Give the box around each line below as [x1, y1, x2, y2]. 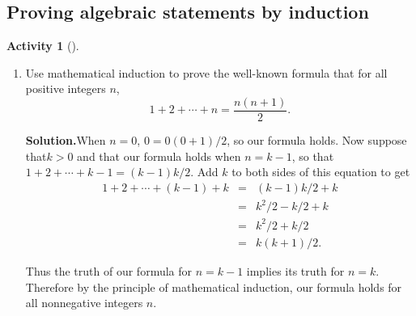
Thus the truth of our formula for [25, 262, 193, 279]
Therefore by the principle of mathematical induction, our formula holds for [25, 278, 402, 295]
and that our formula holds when [77, 147, 241, 164]
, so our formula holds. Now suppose [227, 132, 407, 149]
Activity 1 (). [6, 37, 79, 54]
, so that [291, 147, 334, 164]
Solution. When [25, 132, 106, 149]
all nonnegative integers [25, 294, 143, 311]
